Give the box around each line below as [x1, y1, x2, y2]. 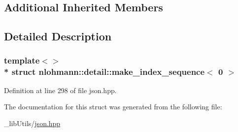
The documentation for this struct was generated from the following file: [4, 101, 222, 112]
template [4, 54, 40, 66]
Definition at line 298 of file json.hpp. [4, 85, 117, 95]
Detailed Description [4, 29, 112, 44]
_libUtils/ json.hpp [4, 118, 61, 128]
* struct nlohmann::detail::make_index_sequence [4, 66, 205, 78]
